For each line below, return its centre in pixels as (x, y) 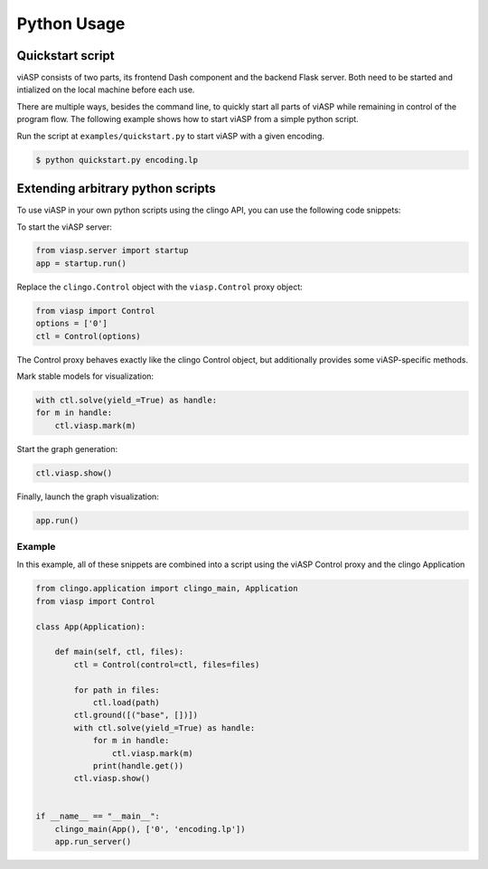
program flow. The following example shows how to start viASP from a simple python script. (188, 119)
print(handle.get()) (138, 765)
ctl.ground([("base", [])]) (136, 715)
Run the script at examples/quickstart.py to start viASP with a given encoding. (171, 136)
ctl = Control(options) (89, 336)
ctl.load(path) (126, 702)
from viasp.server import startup (112, 250)
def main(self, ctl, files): (119, 652)
